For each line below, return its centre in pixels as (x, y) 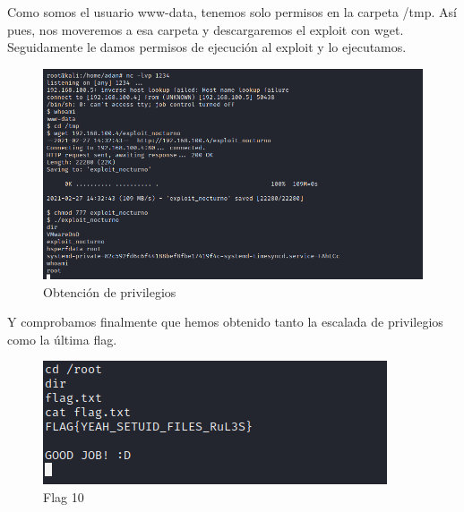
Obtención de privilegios (110, 291)
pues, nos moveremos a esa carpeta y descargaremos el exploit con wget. (206, 29)
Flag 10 (64, 496)
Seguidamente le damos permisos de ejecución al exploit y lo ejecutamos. (207, 47)
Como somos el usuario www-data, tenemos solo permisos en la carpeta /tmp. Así (232, 12)
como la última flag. (62, 339)
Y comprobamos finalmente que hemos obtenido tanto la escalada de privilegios (225, 322)
